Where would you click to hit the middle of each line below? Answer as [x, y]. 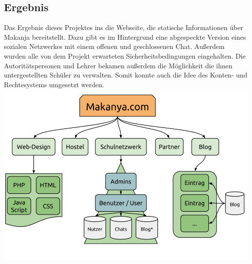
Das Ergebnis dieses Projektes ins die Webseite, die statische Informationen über [124, 27]
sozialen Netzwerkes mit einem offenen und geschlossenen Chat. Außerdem [114, 46]
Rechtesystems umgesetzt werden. [54, 84]
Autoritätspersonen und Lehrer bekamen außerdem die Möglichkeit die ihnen [118, 65]
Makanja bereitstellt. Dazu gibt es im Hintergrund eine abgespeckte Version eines [125, 37]
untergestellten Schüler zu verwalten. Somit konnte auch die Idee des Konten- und [126, 75]
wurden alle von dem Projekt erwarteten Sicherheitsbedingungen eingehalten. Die [125, 55]
